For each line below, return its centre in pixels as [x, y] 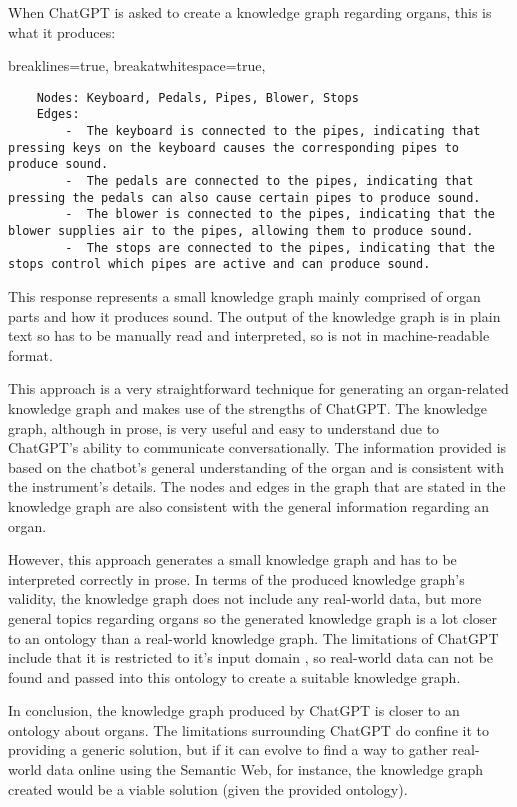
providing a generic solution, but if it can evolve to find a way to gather [228, 749]
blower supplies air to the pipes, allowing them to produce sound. [241, 231]
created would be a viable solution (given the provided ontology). [208, 788]
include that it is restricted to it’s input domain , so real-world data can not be [251, 657]
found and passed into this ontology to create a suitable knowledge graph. [234, 676]
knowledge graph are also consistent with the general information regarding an [249, 505]
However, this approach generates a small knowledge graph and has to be [232, 559]
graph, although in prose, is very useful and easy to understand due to [224, 427]
